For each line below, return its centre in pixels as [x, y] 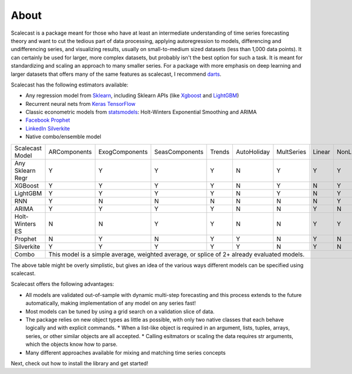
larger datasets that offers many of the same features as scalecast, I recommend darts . [116, 74]
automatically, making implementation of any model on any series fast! [111, 303]
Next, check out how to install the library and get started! [80, 363]
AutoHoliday [253, 152]
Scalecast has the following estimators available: [70, 85]
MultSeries [291, 152]
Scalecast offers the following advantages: [62, 284]
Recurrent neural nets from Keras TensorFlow [81, 103]
